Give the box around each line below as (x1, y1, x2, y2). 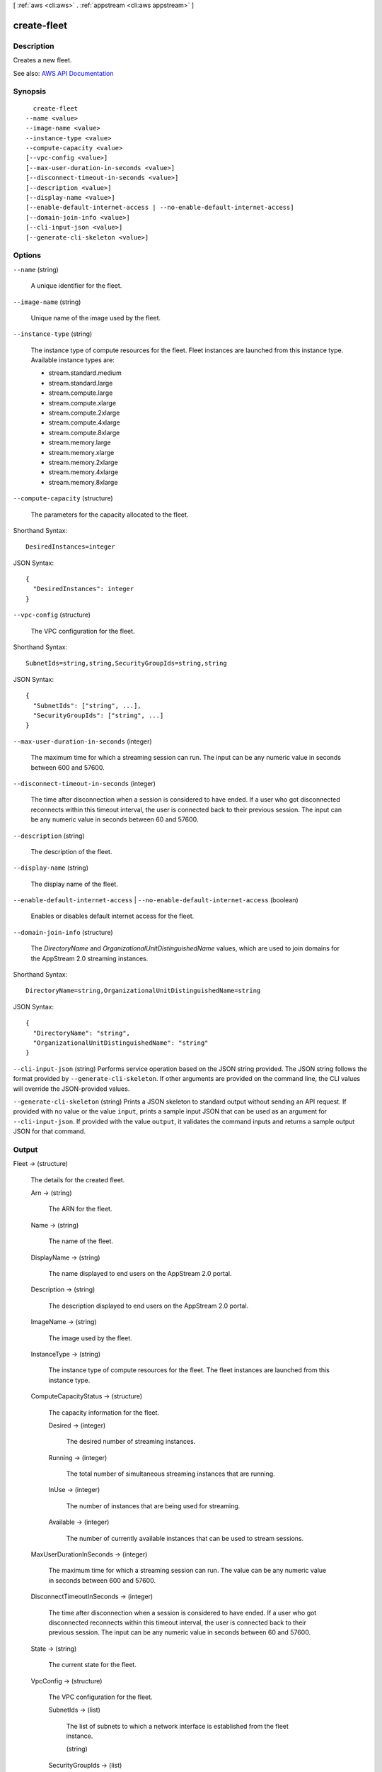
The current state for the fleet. (48, 1661, 137, 1669)
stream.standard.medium (48, 369, 122, 377)
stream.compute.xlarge (48, 398, 117, 407)
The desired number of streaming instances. (66, 1437, 196, 1446)
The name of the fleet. (48, 1237, 113, 1245)
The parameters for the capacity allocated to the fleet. (30, 510, 189, 519)
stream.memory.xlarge (48, 448, 115, 456)
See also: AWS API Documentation (13, 69, 114, 77)
